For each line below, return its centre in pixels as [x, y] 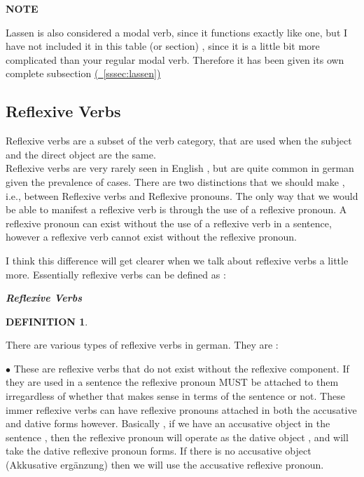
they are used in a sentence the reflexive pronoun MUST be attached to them [172, 382]
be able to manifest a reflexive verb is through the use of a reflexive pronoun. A [176, 209]
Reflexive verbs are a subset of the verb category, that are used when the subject [179, 141]
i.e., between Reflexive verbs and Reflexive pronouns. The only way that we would [182, 195]
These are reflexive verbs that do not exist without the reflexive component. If [181, 368]
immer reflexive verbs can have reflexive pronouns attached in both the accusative [181, 409]
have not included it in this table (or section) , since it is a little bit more [163, 46]
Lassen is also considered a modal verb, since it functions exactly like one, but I [177, 32]
